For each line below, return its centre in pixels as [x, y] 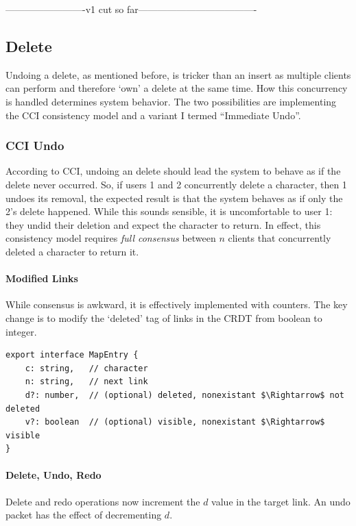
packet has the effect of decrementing [84, 515]
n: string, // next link [86, 382]
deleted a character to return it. [72, 251]
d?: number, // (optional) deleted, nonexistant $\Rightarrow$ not [185, 395]
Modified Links [42, 278]
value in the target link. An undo [281, 501]
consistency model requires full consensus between [111, 238]
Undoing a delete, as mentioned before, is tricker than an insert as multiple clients [178, 74]
